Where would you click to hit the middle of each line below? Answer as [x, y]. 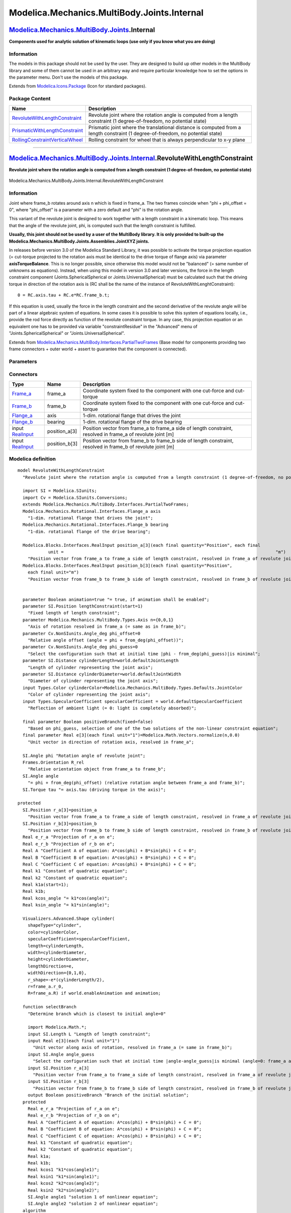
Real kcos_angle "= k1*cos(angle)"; [66, 898]
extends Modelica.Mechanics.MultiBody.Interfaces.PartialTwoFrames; [106, 504]
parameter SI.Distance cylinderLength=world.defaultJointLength [101, 661]
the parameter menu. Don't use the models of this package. [69, 77]
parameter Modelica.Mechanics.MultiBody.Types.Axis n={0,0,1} [98, 620]
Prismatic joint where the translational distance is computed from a [165, 127]
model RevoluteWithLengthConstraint [61, 470]
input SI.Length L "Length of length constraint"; [89, 1034]
